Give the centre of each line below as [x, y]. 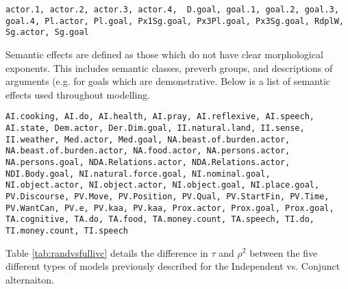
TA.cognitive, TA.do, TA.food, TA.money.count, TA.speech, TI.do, [160, 219]
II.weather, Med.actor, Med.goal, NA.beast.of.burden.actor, [148, 139]
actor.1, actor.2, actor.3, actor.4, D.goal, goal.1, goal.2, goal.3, [172, 10]
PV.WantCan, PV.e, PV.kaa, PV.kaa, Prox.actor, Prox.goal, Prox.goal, [170, 208]
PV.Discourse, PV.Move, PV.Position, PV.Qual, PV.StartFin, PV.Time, [167, 196]
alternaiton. [30, 279]
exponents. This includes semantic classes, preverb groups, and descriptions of [169, 67]
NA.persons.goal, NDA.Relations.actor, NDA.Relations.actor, [148, 162]
